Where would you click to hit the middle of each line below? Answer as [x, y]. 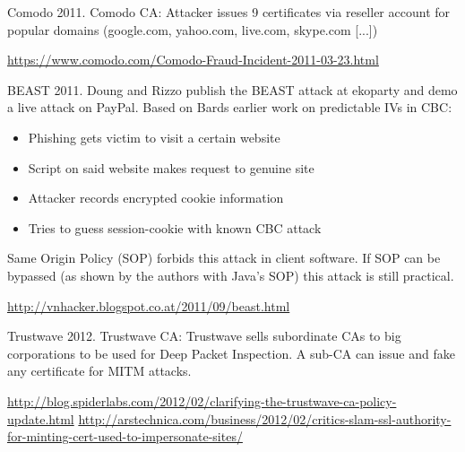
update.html [41, 418]
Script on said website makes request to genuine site [171, 167]
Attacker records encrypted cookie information [156, 198]
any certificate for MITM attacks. [99, 371]
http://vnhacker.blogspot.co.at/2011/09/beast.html [149, 305]
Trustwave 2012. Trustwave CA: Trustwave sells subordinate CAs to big [204, 336]
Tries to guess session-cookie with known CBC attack [175, 227]
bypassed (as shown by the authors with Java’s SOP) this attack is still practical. [231, 275]
